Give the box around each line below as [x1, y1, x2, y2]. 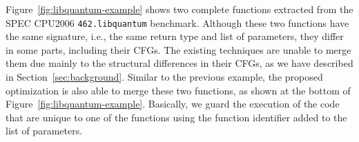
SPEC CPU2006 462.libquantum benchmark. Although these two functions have [6, 15, 349, 30]
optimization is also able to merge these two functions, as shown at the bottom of [6, 83, 351, 97]
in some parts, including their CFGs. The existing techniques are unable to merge [6, 42, 351, 57]
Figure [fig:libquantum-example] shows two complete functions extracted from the [6, 2, 353, 16]
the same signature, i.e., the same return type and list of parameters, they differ [6, 29, 344, 43]
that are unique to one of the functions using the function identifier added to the [6, 110, 347, 124]
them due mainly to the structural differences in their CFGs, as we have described [6, 56, 353, 70]
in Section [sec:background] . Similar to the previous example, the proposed [6, 70, 323, 84]
